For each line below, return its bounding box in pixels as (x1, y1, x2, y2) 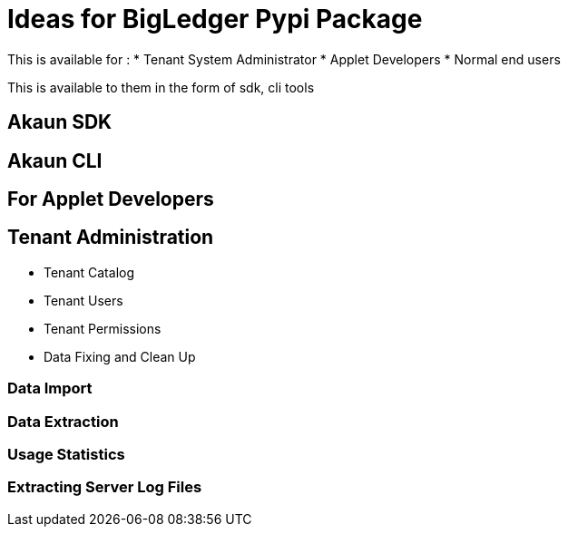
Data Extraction (7, 412, 119, 431)
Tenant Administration (7, 226, 214, 249)
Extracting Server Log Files (7, 478, 202, 497)
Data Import (7, 379, 93, 398)
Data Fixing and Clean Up (44, 348, 196, 364)
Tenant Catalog (44, 264, 134, 280)
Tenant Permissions (44, 320, 162, 336)
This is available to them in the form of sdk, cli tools (7, 79, 315, 95)
